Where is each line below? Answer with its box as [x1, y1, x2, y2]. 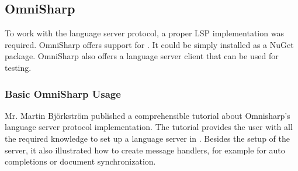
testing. [5, 61, 32, 73]
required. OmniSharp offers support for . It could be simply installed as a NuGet [5, 38, 294, 50]
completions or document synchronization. [5, 155, 156, 167]
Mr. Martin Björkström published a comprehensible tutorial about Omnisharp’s [5, 109, 290, 121]
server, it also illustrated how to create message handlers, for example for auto [5, 143, 285, 156]
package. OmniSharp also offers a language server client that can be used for [5, 50, 279, 62]
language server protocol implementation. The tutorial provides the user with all [5, 121, 293, 133]
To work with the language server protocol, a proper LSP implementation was [5, 27, 284, 39]
